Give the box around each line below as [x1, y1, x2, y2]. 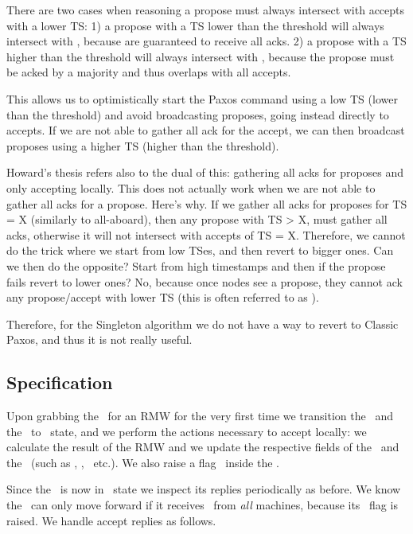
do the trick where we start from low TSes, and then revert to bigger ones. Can [6, 242, 394, 259]
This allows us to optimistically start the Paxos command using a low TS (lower [6, 90, 398, 107]
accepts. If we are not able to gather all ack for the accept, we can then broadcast [6, 122, 405, 138]
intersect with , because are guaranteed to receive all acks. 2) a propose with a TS [6, 33, 407, 49]
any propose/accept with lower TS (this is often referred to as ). [6, 289, 319, 306]
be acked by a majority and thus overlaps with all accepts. [6, 64, 291, 80]
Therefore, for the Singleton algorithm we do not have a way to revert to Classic [6, 315, 399, 332]
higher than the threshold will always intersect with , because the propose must [6, 48, 395, 64]
